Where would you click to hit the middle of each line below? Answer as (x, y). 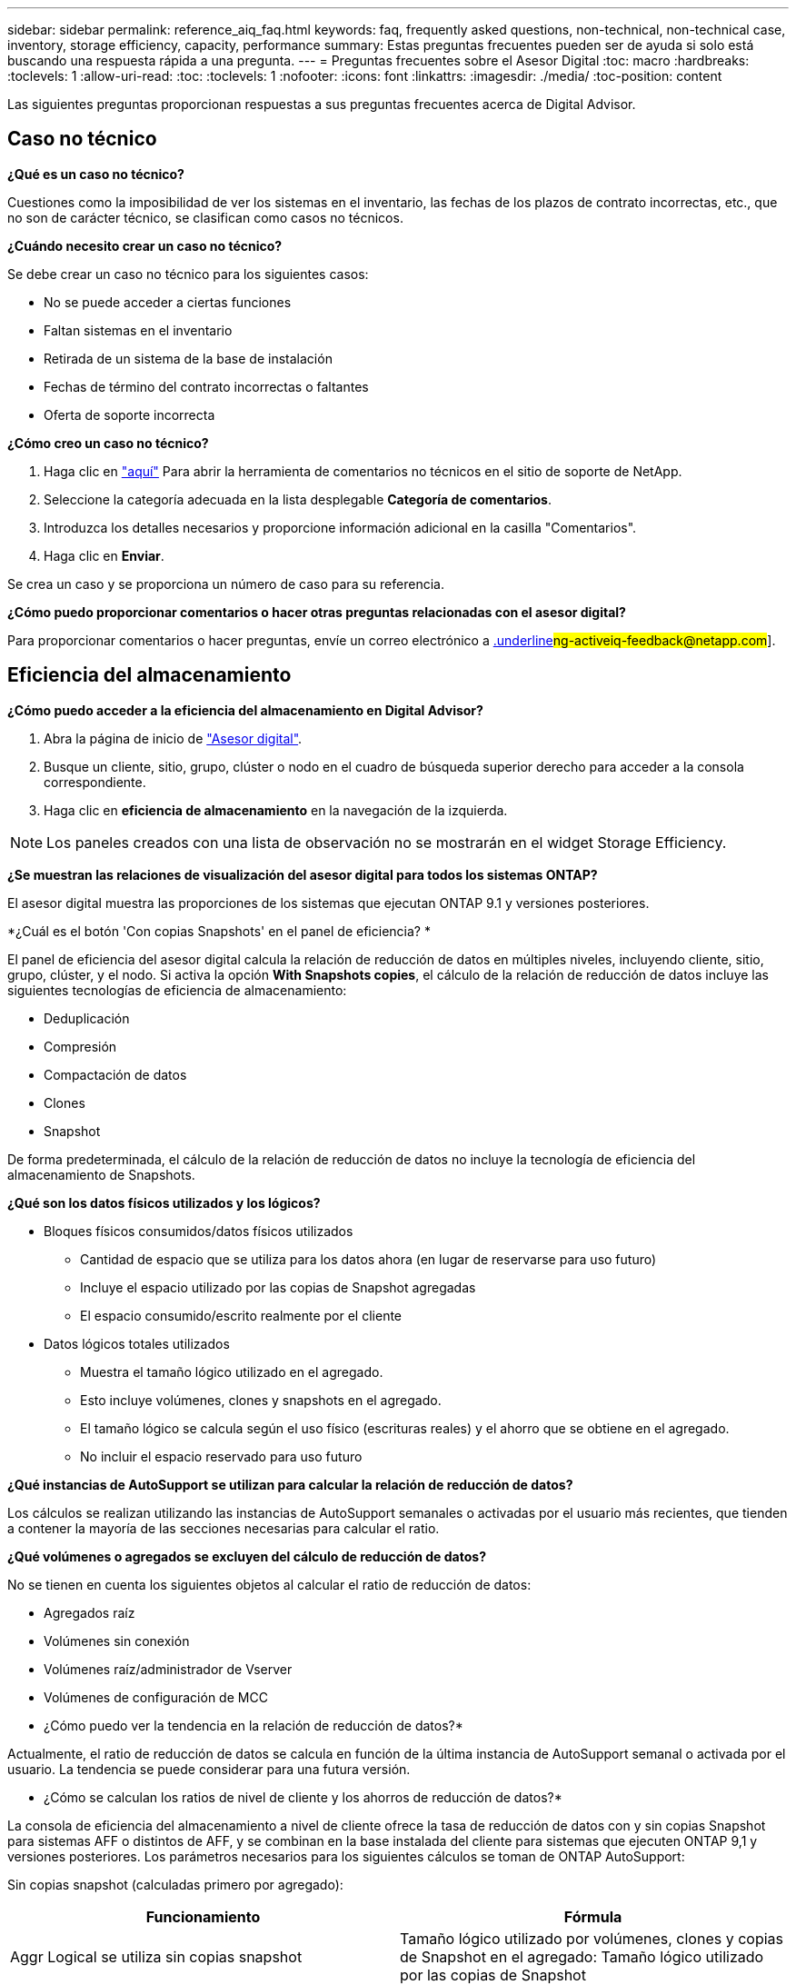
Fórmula (593, 1916)
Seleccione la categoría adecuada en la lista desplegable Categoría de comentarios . (298, 499)
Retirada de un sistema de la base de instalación (188, 358)
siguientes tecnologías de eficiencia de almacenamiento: (177, 990)
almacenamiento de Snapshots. (101, 1174)
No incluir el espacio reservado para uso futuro (221, 1456)
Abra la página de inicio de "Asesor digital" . (173, 738)
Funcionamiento (203, 1916)
